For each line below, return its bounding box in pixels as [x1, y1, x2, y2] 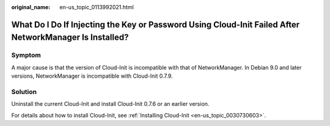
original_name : [11, 4, 51, 10]
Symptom [11, 51, 41, 59]
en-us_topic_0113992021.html [59, 4, 134, 10]
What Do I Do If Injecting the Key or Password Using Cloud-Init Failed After [11, 19, 300, 30]
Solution [11, 87, 37, 96]
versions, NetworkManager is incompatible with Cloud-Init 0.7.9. [11, 72, 174, 80]
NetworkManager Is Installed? [11, 32, 129, 43]
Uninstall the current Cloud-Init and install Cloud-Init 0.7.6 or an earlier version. [11, 100, 210, 108]
